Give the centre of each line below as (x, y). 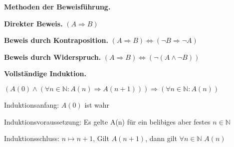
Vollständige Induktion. (45, 73)
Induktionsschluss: (32, 138)
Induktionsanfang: (32, 104)
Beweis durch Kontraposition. (56, 40)
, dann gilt (161, 138)
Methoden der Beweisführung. (57, 6)
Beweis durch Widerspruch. (53, 57)
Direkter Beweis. (33, 23)
